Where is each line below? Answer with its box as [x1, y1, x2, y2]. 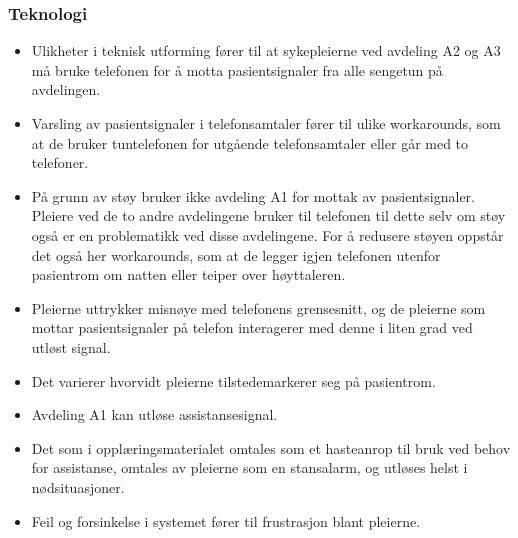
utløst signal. [31, 336, 111, 357]
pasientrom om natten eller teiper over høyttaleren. [31, 264, 346, 285]
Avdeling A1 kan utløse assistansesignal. [31, 404, 278, 425]
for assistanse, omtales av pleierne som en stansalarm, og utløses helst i [31, 457, 468, 478]
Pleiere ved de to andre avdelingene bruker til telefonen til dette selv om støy [31, 205, 506, 226]
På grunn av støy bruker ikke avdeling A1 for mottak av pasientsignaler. [31, 185, 475, 206]
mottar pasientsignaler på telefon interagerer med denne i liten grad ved [31, 317, 473, 338]
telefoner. [31, 152, 89, 173]
